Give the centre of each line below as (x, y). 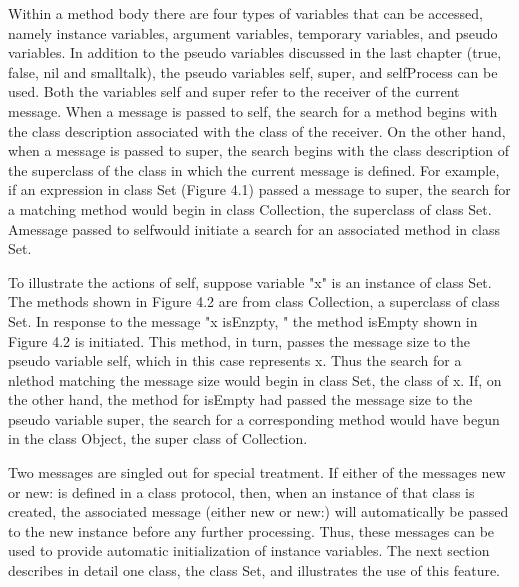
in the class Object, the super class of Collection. (158, 438)
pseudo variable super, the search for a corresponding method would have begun (254, 418)
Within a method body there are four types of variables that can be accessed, (245, 13)
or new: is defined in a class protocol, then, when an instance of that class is (241, 491)
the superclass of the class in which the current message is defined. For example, (254, 169)
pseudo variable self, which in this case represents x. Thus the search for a (235, 360)
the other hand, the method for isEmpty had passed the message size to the (240, 399)
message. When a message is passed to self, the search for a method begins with (253, 110)
